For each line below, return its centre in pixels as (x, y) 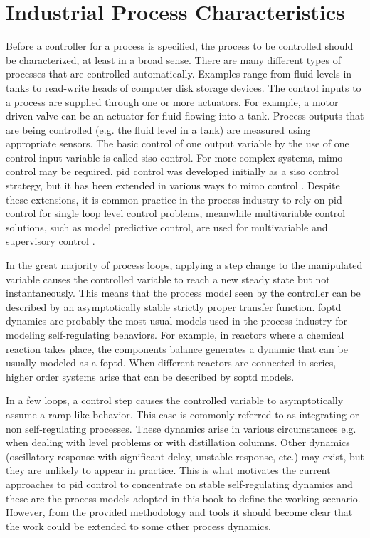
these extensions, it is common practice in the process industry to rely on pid (174, 199)
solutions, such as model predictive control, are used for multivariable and (167, 227)
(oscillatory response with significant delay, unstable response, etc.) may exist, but (185, 456)
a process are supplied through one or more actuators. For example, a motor (172, 101)
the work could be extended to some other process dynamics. (138, 526)
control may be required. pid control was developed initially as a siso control (172, 171)
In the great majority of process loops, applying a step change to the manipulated (184, 265)
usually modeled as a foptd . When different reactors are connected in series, (171, 363)
